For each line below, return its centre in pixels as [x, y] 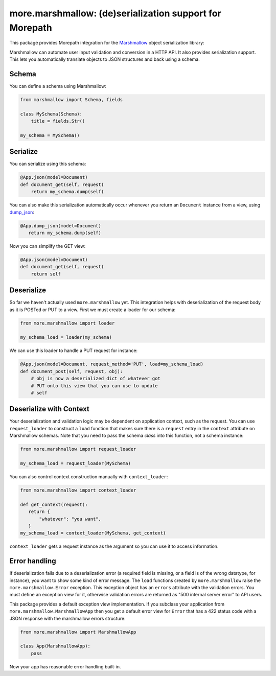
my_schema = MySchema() [50, 135]
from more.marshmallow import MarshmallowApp [78, 632]
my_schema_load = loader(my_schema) [66, 337]
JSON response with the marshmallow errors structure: [67, 618]
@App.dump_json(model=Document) [61, 226]
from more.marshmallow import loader [67, 323]
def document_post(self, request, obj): [71, 371]
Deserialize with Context [49, 409]
